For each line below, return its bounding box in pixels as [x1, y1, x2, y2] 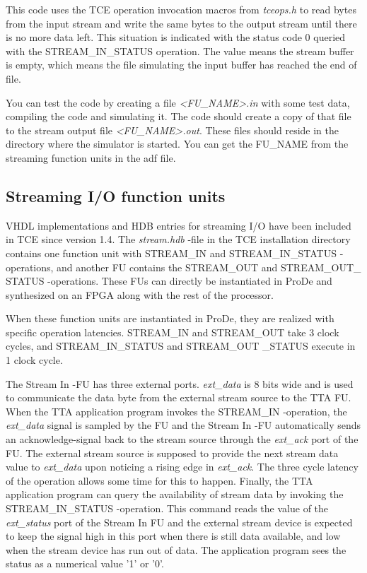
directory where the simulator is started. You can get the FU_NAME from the [6, 136, 349, 151]
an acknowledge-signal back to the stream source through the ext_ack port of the [6, 432, 359, 447]
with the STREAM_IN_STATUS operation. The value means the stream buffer [6, 43, 354, 58]
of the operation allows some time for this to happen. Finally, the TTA [6, 473, 313, 488]
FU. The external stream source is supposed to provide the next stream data [6, 445, 339, 460]
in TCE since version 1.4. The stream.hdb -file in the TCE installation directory [6, 232, 351, 247]
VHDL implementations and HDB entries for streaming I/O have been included [6, 218, 351, 232]
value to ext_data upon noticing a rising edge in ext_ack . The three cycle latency [6, 459, 359, 474]
